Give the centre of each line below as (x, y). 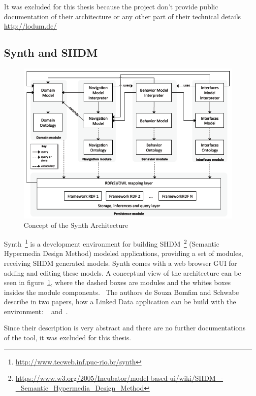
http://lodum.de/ (31, 26)
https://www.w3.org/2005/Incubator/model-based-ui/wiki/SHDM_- (119, 378)
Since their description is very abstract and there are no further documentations (125, 328)
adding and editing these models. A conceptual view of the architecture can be (123, 272)
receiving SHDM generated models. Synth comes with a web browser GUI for (121, 263)
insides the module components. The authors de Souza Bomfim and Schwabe (122, 292)
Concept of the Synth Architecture (76, 225)
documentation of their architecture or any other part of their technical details (123, 16)
